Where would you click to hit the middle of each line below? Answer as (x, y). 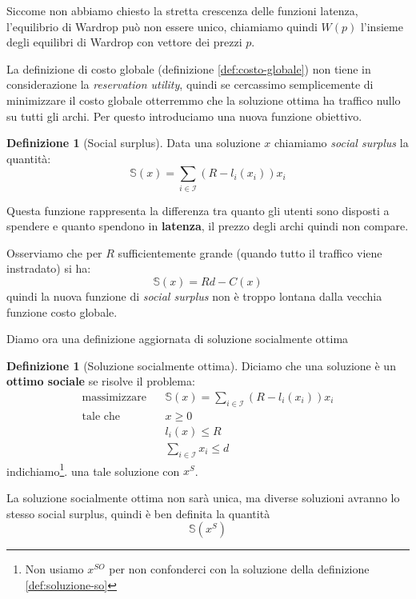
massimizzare (114, 398)
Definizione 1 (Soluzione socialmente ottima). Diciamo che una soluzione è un (201, 365)
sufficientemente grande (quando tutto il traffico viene (250, 252)
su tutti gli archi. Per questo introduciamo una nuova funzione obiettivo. (184, 116)
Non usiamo (54, 569)
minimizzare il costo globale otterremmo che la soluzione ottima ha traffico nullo (204, 100)
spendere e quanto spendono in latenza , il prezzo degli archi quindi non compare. (208, 226)
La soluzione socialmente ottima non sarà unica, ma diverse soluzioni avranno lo (203, 497)
